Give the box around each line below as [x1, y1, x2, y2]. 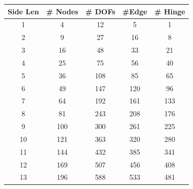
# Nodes [46, 6, 78, 16]
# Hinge [154, 6, 185, 16]
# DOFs [85, 6, 116, 16]
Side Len [8, 6, 39, 16]
